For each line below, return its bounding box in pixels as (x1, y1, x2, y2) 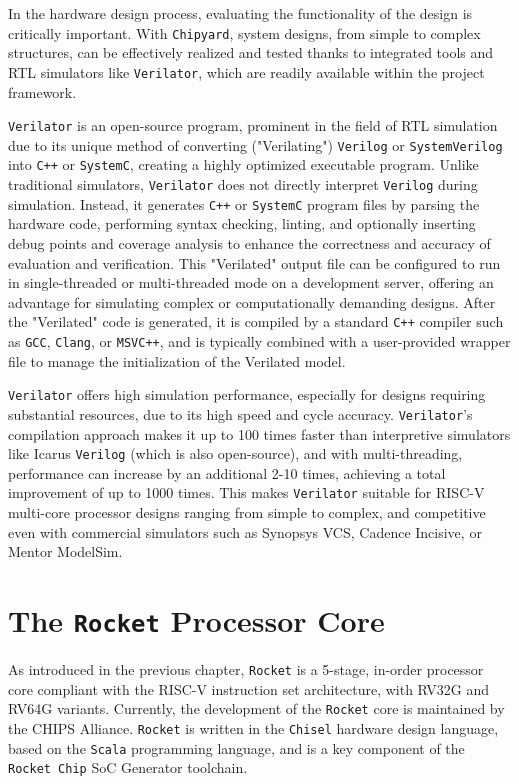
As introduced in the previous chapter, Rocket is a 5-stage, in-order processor (8, 659, 484, 680)
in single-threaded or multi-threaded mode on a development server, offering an (8, 272, 494, 293)
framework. (8, 81, 77, 102)
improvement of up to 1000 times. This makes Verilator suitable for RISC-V (8, 482, 485, 503)
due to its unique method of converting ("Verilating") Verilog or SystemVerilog (8, 134, 503, 155)
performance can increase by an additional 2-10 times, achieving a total (8, 462, 446, 483)
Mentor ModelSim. (8, 541, 123, 562)
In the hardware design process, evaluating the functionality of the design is (8, 3, 473, 23)
